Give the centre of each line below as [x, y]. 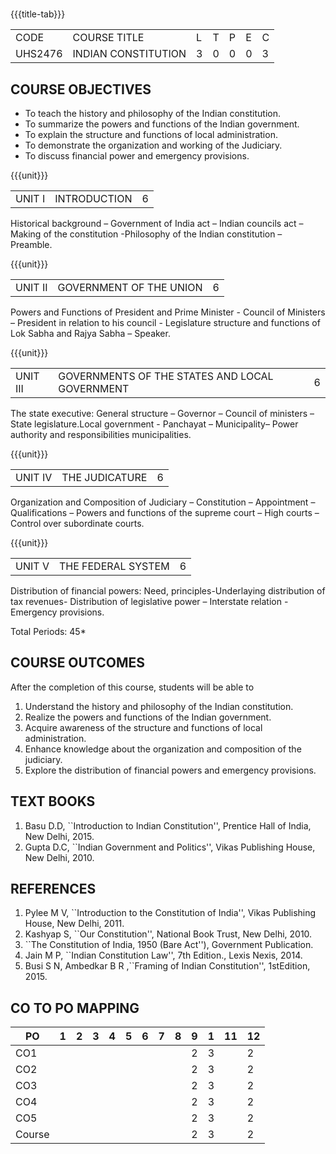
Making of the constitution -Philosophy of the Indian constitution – [146, 234]
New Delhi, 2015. [59, 836]
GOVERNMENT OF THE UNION [130, 287]
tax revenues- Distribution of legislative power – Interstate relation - [149, 601]
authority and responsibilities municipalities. [101, 434]
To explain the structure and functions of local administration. [151, 134]
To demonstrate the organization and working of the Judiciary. [153, 145]
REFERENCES [53, 889]
